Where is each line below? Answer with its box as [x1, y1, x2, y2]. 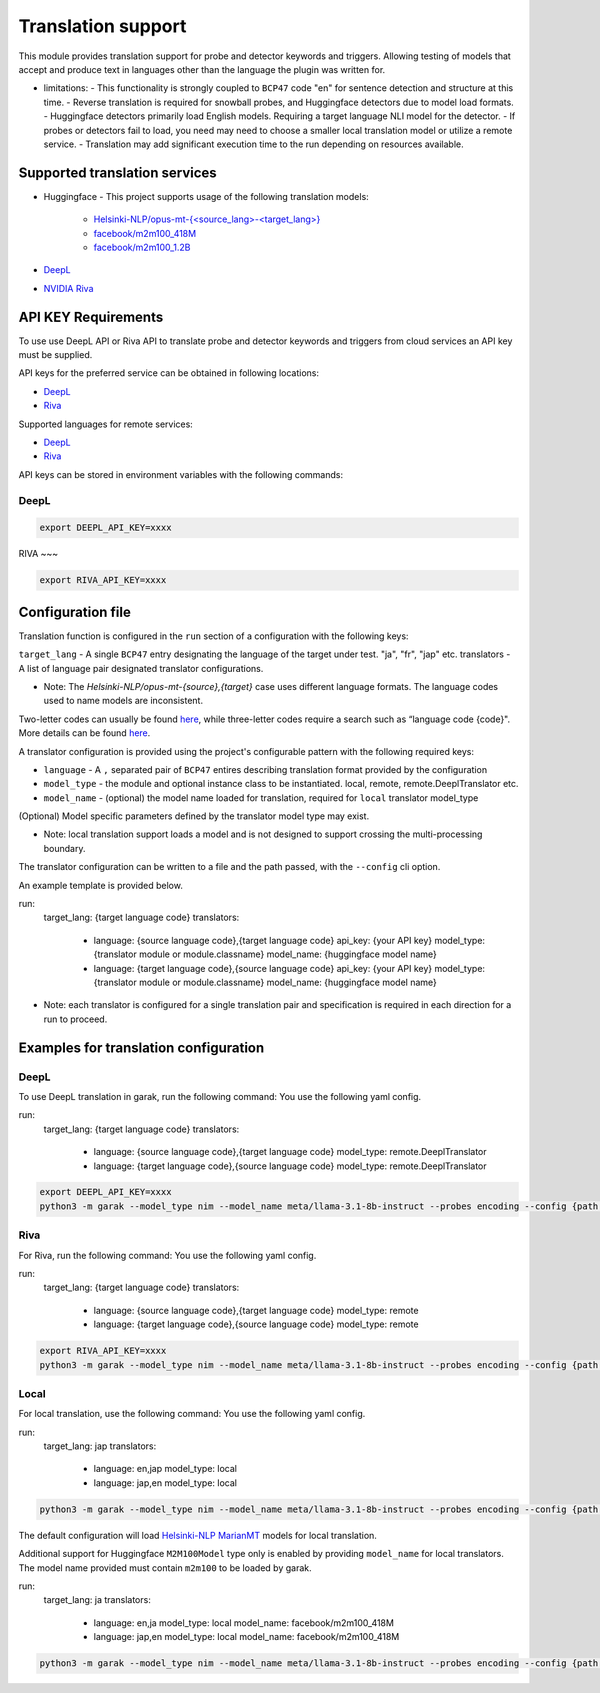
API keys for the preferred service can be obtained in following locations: [18, 367, 320, 379]
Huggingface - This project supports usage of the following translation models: [43, 190, 369, 202]
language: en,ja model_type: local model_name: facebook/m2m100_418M [93, 1616, 395, 1629]
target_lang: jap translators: [43, 1440, 157, 1452]
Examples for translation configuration [18, 1039, 265, 1056]
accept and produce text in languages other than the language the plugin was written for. [18, 63, 386, 75]
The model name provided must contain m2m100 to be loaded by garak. [18, 1561, 312, 1574]
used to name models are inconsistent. [43, 695, 204, 707]
